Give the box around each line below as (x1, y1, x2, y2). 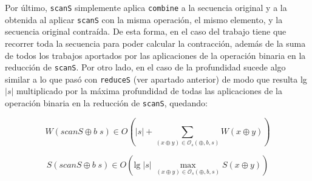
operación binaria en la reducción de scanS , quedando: (5, 97, 208, 109)
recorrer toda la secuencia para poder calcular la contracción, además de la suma (5, 36, 306, 49)
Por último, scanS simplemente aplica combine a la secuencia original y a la (5, 1, 287, 13)
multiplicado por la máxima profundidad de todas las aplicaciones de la (16, 84, 282, 97)
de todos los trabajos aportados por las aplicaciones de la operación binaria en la (5, 49, 306, 61)
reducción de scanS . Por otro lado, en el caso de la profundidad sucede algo (5, 61, 286, 73)
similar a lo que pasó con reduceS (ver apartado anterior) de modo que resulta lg (5, 72, 307, 85)
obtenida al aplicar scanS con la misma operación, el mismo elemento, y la (5, 13, 283, 26)
